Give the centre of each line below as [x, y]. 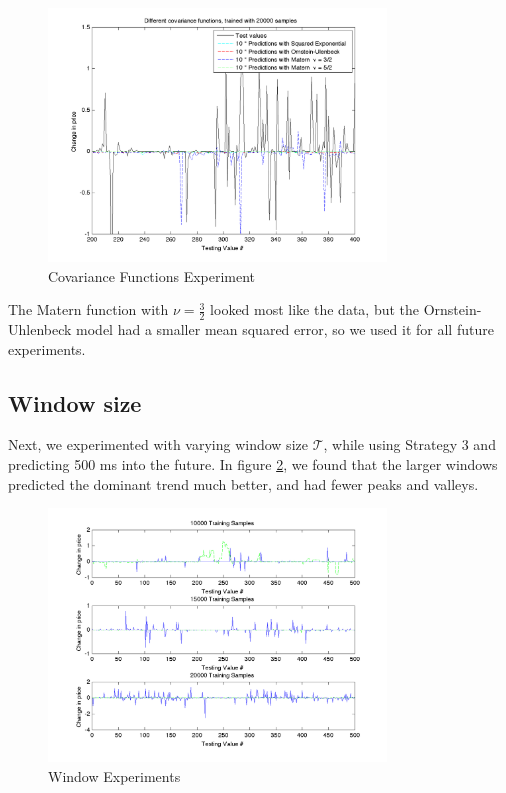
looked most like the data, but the [315, 309]
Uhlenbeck [40, 329]
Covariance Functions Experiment [152, 275]
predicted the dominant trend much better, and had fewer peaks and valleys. [243, 483]
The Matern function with [88, 309]
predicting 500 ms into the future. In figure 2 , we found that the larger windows [253, 464]
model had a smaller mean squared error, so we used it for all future [285, 329]
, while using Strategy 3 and [409, 444]
